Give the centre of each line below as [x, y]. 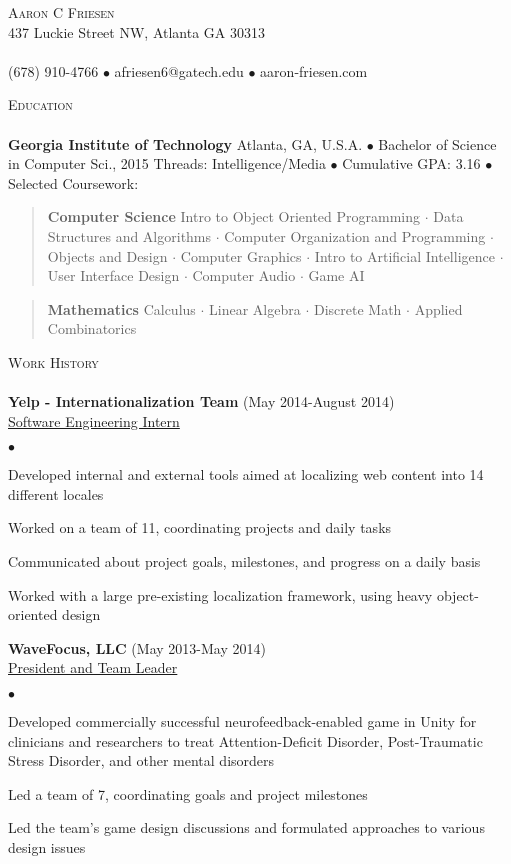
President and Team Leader [93, 667]
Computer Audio [244, 275]
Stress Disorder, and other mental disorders [141, 760]
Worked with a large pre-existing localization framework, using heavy [220, 594]
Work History [53, 361]
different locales [56, 493]
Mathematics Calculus [121, 308]
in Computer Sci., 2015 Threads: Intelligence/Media [167, 163]
